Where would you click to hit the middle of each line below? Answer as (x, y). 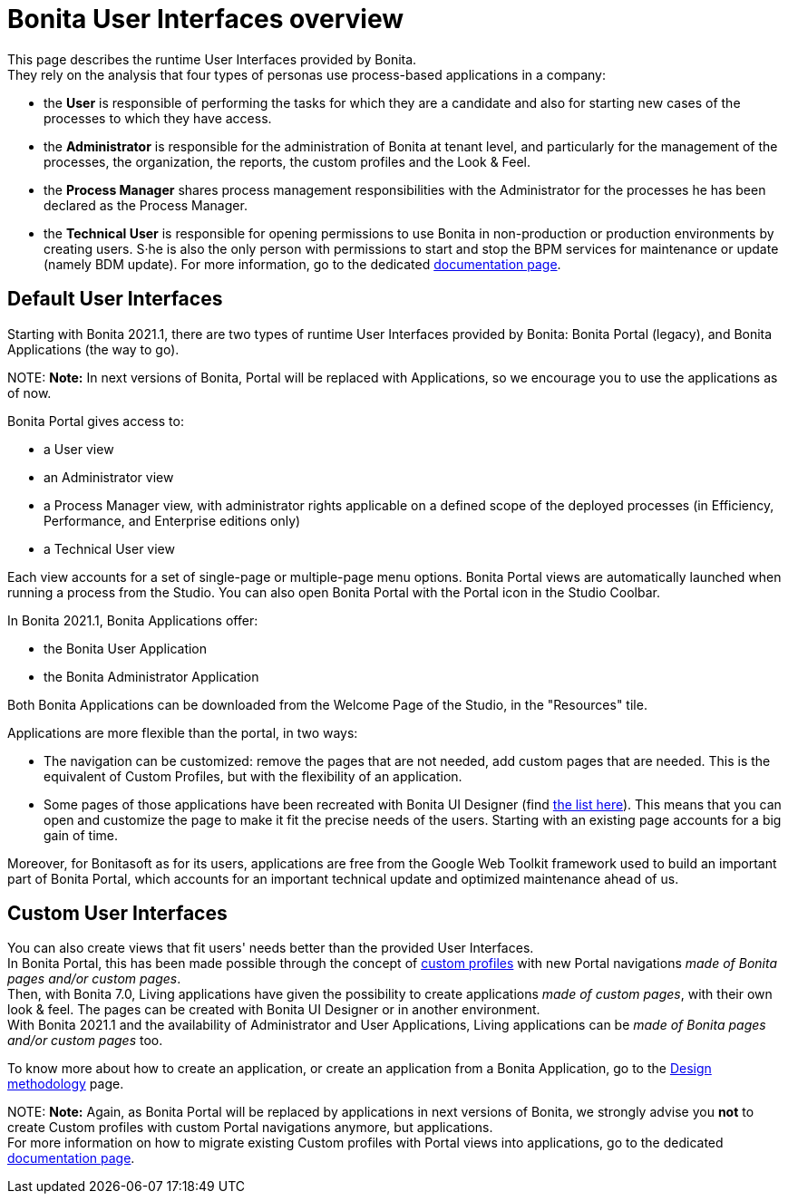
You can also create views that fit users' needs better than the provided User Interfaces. (271, 948)
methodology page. (66, 1084)
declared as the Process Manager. (146, 205)
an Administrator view (109, 477)
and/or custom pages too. (85, 1041)
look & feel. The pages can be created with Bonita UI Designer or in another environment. (274, 1010)
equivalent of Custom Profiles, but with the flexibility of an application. (253, 776)
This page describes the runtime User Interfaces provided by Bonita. (212, 59)
